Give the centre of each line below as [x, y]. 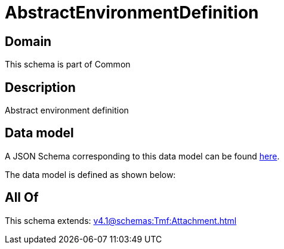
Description [40, 87]
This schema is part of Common [68, 64]
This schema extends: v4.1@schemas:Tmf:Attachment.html [121, 220]
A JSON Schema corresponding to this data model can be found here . [142, 156]
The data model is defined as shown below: [90, 174]
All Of [22, 198]
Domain [28, 41]
